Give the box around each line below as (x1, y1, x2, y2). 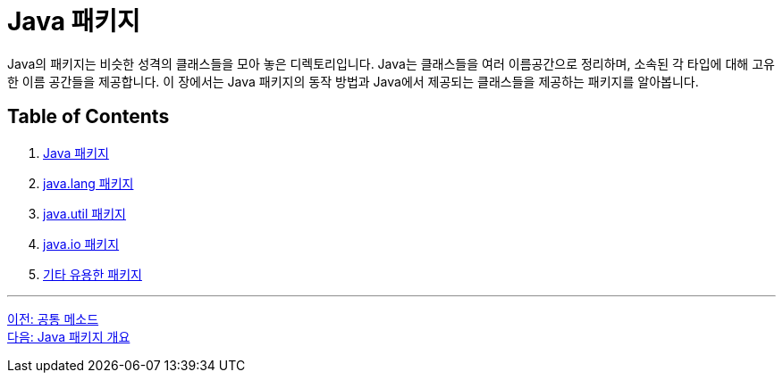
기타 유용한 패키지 (43, 266, 142, 282)
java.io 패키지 (43, 235, 120, 252)
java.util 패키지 (43, 205, 126, 221)
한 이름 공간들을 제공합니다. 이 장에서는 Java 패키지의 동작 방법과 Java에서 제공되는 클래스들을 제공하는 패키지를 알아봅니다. (7, 73, 699, 89)
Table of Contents (7, 105, 170, 128)
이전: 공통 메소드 (7, 310, 99, 326)
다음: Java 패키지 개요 (7, 328, 130, 344)
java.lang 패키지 (43, 175, 134, 191)
